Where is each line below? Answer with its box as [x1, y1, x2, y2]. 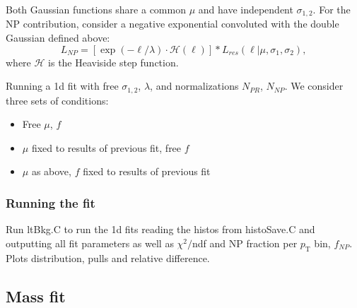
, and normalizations [150, 78, 239, 93]
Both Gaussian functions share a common [6, 2, 186, 16]
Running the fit [6, 194, 95, 211]
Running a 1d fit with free [6, 78, 119, 93]
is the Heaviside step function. [48, 54, 179, 69]
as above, [31, 164, 71, 179]
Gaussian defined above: [6, 30, 110, 45]
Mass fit [6, 285, 66, 307]
